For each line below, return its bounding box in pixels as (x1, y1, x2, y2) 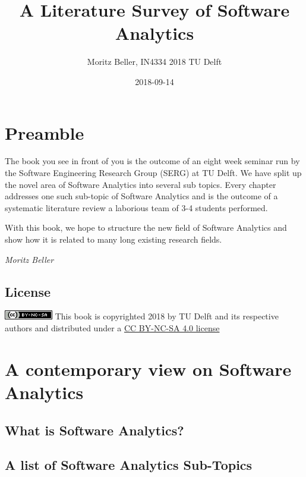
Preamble (5, 120, 84, 145)
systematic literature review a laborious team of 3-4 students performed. (5, 201, 268, 214)
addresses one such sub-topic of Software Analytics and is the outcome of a (5, 190, 278, 202)
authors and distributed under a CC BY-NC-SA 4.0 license (5, 321, 220, 334)
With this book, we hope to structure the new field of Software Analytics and (5, 221, 287, 234)
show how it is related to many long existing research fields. (5, 233, 222, 245)
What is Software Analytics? (5, 420, 184, 439)
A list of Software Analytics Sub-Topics (5, 456, 253, 474)
